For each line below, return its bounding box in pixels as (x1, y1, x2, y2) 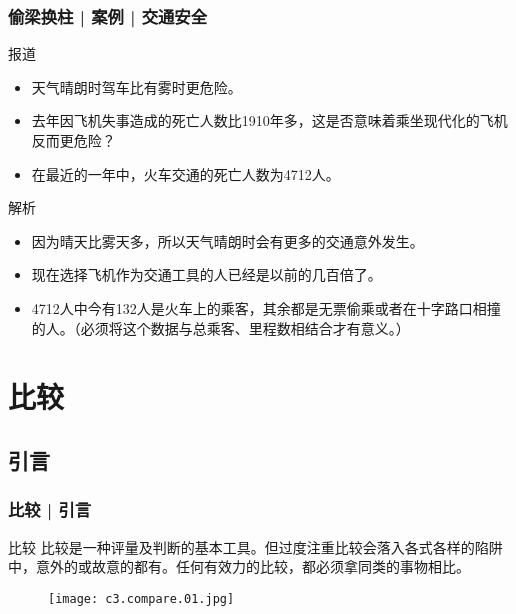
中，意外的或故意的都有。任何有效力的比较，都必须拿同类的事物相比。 (8, 556, 470, 577)
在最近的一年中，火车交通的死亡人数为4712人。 (31, 163, 340, 184)
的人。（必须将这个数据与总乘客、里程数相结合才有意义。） (31, 317, 410, 338)
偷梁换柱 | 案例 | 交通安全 (8, 3, 208, 28)
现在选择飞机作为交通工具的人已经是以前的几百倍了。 (31, 264, 382, 285)
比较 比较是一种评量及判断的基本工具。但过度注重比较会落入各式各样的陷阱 (8, 536, 503, 557)
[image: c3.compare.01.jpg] (48, 591, 235, 606)
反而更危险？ (31, 130, 116, 150)
